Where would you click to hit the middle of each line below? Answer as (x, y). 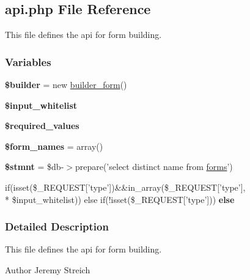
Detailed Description (57, 227)
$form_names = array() (54, 146)
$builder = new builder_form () (66, 85)
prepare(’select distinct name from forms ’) (154, 167)
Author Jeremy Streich (48, 269)
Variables (28, 61)
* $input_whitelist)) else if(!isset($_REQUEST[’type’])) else (120, 199)
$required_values (42, 126)
